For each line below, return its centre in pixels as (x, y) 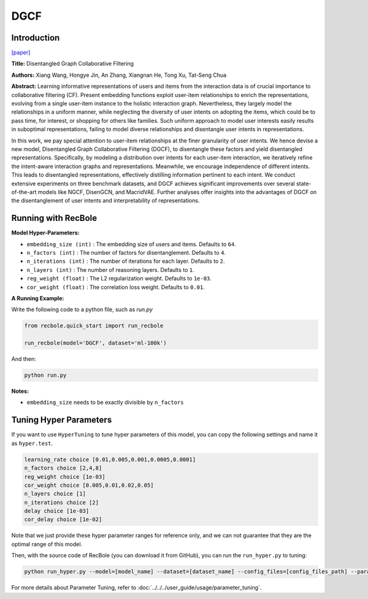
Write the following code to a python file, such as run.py (82, 309)
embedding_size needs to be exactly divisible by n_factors (105, 403)
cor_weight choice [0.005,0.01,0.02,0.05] (89, 485)
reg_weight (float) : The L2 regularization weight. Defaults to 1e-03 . (119, 279)
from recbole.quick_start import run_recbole (94, 326)
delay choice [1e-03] (57, 511)
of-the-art (24, 192)
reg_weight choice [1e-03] (65, 477)
